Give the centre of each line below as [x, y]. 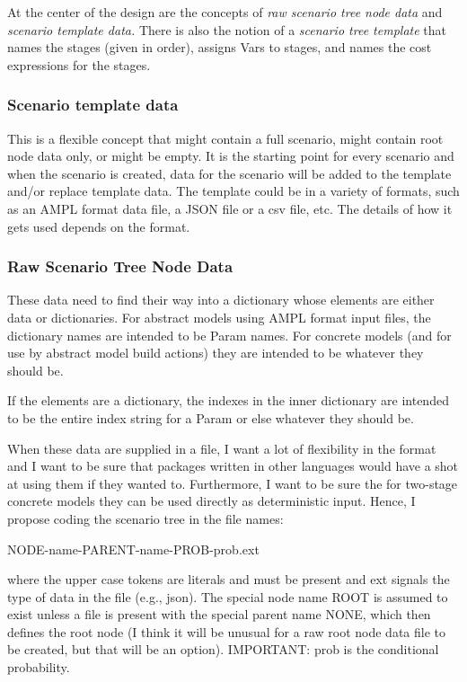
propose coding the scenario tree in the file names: [145, 518]
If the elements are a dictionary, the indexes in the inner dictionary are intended [228, 400]
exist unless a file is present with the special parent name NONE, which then [219, 614]
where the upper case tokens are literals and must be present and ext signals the [229, 579]
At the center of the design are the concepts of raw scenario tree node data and [225, 12]
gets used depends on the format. [99, 226]
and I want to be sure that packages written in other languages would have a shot [233, 466]
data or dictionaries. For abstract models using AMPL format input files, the [219, 317]
